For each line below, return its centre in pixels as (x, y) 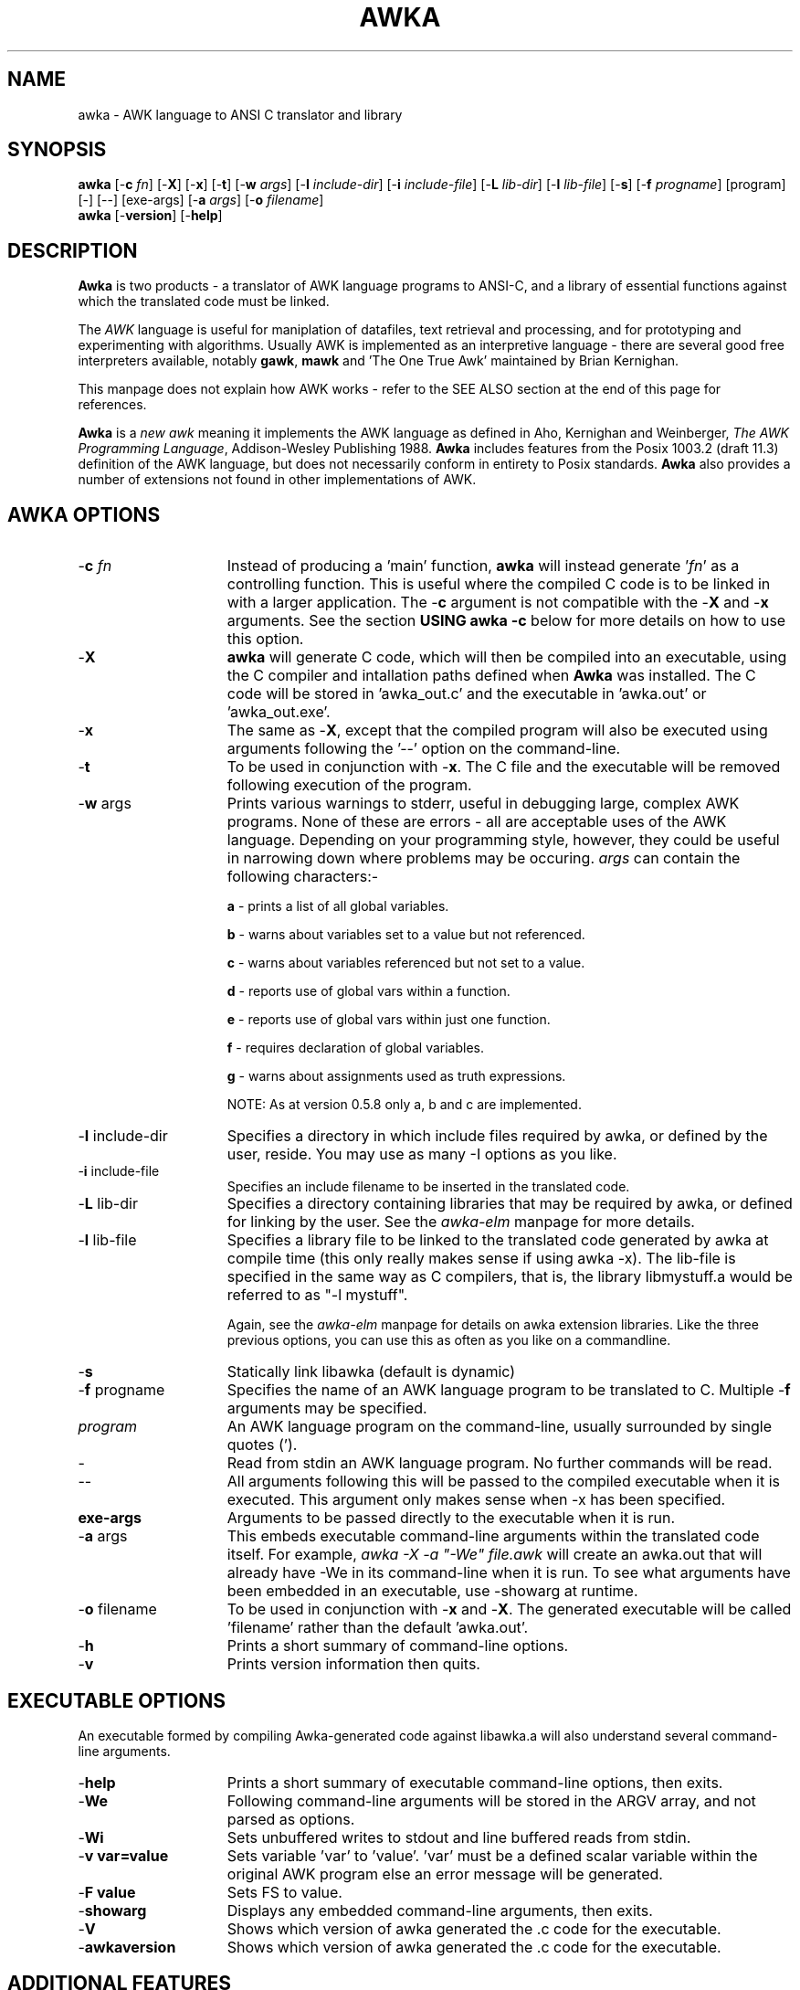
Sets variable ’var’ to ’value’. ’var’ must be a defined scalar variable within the (492, 1855)
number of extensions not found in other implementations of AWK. (277, 480)
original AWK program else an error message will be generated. (445, 1874)
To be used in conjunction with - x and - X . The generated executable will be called (509, 1609)
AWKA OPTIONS (84, 514)
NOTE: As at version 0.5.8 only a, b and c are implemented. (404, 1105)
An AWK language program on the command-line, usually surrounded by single (499, 1427)
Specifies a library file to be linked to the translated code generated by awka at (498, 1240)
